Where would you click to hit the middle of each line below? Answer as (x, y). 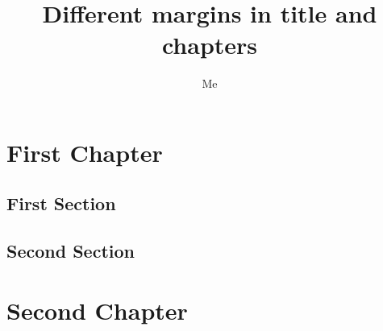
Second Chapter (97, 310)
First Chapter (85, 152)
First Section (61, 203)
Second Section (71, 251)
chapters (210, 45)
